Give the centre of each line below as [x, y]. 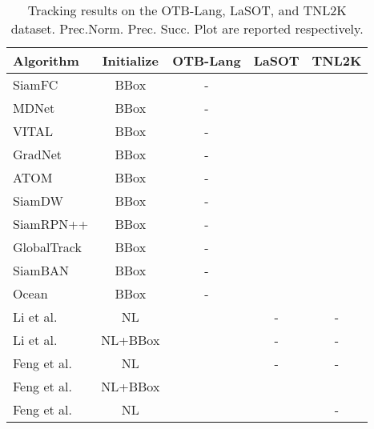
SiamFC [36, 84]
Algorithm [46, 60]
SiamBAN [41, 270]
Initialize [130, 60]
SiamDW [38, 200]
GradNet [38, 154]
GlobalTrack [47, 247]
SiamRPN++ [51, 224]
